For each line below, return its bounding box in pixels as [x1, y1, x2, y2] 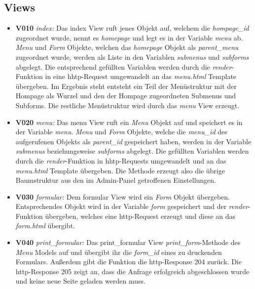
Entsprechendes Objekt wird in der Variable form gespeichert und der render [15, 201, 248, 211]
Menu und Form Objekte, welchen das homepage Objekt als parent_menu [15, 42, 239, 52]
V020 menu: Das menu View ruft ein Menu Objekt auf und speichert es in [15, 117, 243, 127]
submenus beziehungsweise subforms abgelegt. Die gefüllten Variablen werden [15, 146, 249, 156]
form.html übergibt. [15, 220, 75, 231]
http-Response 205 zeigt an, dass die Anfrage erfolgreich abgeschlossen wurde [15, 266, 250, 276]
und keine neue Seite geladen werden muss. [15, 276, 146, 286]
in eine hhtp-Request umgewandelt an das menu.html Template [45, 71, 237, 82]
